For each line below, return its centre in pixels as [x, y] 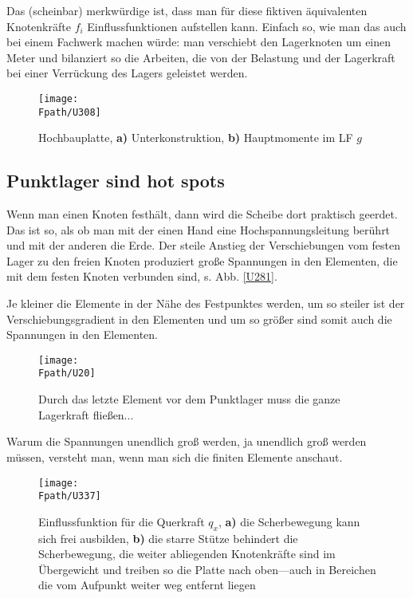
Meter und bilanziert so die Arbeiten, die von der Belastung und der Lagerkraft [201, 57]
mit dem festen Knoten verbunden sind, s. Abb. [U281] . [142, 276]
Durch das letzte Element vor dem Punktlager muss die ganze [189, 399]
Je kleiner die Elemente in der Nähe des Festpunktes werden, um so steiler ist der [206, 303]
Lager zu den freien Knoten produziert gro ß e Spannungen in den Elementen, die [202, 260]
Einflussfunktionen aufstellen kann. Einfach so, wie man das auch [247, 26]
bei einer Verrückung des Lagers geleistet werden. [127, 73]
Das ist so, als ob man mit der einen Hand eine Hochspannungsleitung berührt [199, 229]
